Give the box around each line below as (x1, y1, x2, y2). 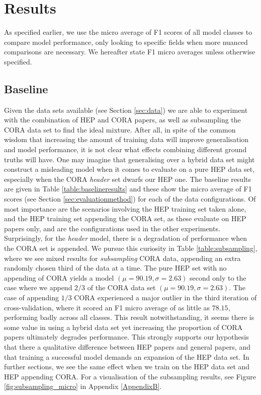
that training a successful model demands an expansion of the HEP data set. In (4, 351, 249, 362)
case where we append (4, 282, 72, 293)
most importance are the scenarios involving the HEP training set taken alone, (4, 203, 246, 214)
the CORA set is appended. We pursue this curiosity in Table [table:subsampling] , (4, 243, 257, 253)
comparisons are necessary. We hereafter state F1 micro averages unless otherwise (4, 46, 255, 57)
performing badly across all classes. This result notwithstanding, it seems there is (4, 312, 254, 322)
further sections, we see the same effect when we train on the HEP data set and (4, 361, 250, 372)
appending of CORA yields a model (4, 272, 114, 283)
